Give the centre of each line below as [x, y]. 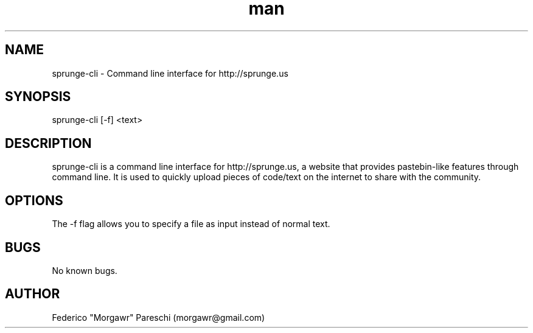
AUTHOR [33, 294]
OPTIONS [34, 200]
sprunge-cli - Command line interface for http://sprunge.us [170, 73]
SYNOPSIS [38, 97]
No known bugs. [85, 270]
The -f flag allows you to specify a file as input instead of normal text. [191, 224]
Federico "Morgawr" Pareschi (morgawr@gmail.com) [159, 317]
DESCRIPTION [48, 143]
